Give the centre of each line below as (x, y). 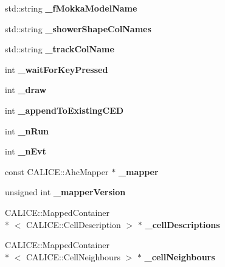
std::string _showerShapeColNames (78, 28)
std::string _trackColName (60, 49)
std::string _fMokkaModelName (71, 8)
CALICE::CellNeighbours (73, 256)
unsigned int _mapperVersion (65, 192)
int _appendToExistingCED (64, 110)
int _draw (26, 90)
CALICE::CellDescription (73, 224)
